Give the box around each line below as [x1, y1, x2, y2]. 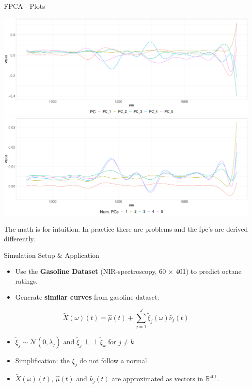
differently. [4, 233, 35, 243]
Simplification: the [15, 355, 70, 366]
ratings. [15, 275, 38, 286]
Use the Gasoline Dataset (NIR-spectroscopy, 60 [15, 266, 166, 276]
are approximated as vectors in [111, 373, 203, 384]
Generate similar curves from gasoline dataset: [15, 292, 159, 302]
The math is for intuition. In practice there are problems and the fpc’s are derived [4, 224, 248, 234]
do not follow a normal [79, 355, 147, 366]
